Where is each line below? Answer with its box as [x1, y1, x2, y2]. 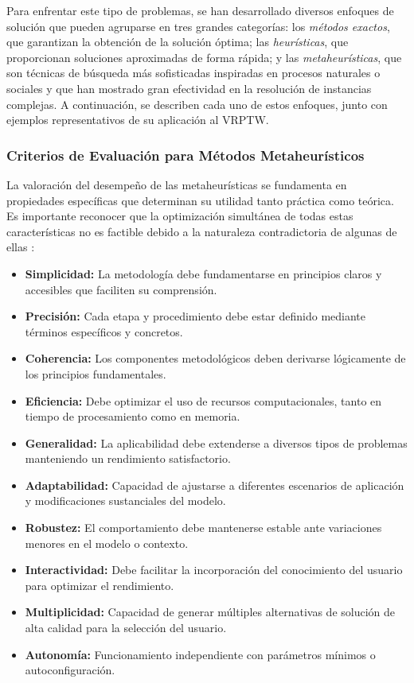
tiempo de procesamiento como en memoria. [25, 408, 240, 425]
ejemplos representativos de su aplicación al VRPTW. [6, 111, 269, 128]
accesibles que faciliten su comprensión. [25, 281, 217, 297]
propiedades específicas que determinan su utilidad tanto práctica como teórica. [6, 192, 394, 208]
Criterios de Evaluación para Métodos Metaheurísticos [6, 145, 365, 165]
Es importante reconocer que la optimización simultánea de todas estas [6, 208, 353, 224]
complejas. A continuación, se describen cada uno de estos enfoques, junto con [6, 95, 388, 112]
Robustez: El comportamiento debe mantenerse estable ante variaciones [25, 519, 382, 536]
